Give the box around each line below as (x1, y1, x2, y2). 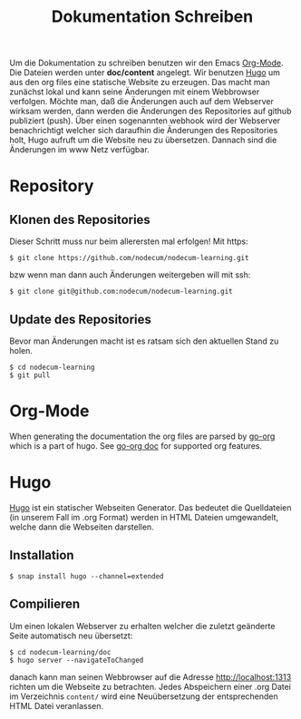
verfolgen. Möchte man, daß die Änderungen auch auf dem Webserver (9, 96, 274, 107)
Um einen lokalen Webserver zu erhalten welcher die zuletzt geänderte (9, 620, 276, 631)
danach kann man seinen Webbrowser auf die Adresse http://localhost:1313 (9, 671, 292, 682)
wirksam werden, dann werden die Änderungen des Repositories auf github (9, 106, 292, 117)
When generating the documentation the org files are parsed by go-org (9, 431, 276, 442)
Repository (9, 176, 94, 197)
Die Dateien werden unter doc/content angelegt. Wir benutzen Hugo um (9, 67, 281, 78)
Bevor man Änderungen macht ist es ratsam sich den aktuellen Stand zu (9, 335, 279, 346)
